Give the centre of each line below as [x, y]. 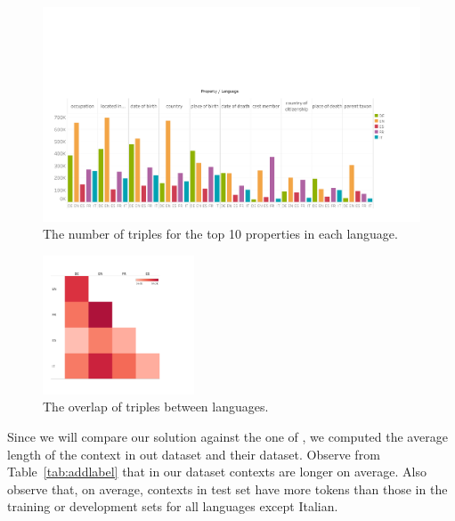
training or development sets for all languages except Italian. [173, 506]
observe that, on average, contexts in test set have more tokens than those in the [227, 488]
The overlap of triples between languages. [156, 407]
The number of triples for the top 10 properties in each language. [220, 234]
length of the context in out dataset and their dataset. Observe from [194, 454]
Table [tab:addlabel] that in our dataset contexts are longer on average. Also [217, 472]
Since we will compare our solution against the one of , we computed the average [227, 437]
